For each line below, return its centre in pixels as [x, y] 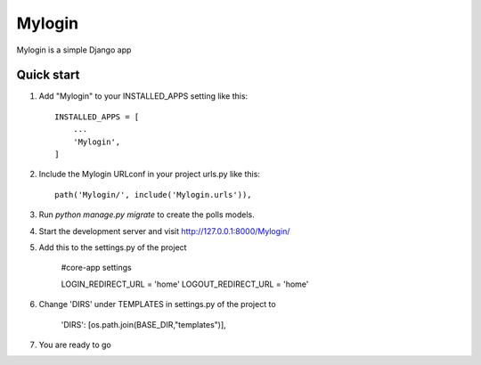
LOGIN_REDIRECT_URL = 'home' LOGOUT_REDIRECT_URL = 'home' [185, 284]
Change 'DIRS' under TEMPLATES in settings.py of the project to [157, 304]
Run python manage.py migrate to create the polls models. [147, 215]
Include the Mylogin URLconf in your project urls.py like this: [149, 174]
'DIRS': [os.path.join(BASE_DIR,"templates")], [143, 324]
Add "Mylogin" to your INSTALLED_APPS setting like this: [143, 96]
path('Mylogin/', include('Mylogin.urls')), [154, 195]
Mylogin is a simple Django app [74, 50]
